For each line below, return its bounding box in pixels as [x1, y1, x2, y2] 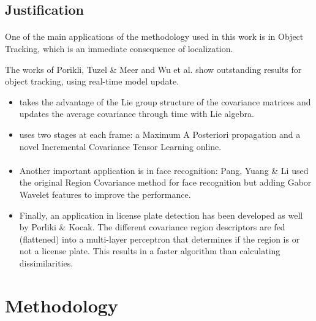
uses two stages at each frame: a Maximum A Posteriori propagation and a [19, 127, 301, 140]
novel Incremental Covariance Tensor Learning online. [19, 140, 222, 153]
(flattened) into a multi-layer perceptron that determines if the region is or [19, 232, 300, 245]
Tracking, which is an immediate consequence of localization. [5, 42, 233, 55]
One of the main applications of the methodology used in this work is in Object [5, 30, 304, 43]
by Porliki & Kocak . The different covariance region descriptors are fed [19, 221, 285, 233]
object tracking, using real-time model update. [5, 75, 179, 88]
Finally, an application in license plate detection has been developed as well [19, 208, 303, 221]
